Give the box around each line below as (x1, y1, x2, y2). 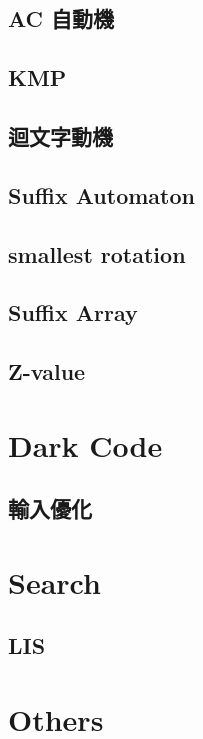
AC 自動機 (8, 3, 115, 34)
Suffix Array (8, 297, 138, 328)
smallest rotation (8, 238, 186, 269)
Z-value (8, 356, 86, 387)
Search (8, 561, 101, 602)
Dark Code (8, 424, 163, 465)
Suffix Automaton (8, 179, 195, 210)
